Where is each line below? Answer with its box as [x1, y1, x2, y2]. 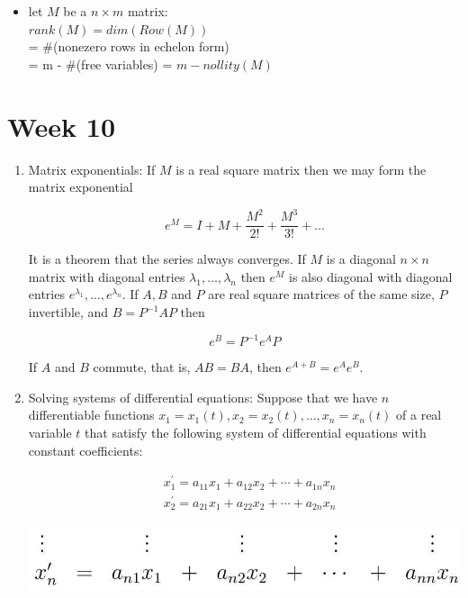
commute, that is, [93, 358, 191, 376]
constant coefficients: [28, 440, 143, 459]
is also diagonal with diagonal [289, 267, 453, 285]
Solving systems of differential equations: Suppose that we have [28, 387, 378, 406]
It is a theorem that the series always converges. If [28, 249, 306, 268]
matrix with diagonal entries [28, 267, 185, 285]
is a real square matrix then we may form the [175, 159, 427, 178]
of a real [396, 405, 442, 424]
